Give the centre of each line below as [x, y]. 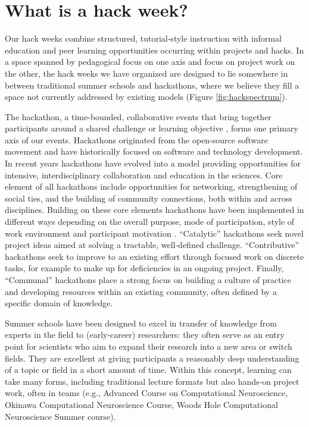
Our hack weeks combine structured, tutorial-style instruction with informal [143, 38]
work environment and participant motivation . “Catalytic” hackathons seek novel [154, 233]
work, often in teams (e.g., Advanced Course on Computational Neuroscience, [146, 393]
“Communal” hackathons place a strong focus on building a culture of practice [148, 280]
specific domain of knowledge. [59, 303]
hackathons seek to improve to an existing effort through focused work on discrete [154, 256]
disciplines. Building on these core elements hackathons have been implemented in [154, 210]
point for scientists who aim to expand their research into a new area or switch [149, 346]
